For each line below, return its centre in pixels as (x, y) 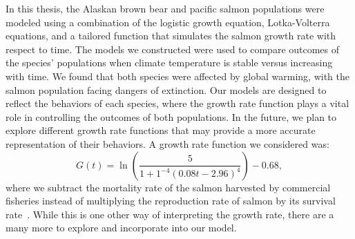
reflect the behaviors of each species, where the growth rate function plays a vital (177, 103)
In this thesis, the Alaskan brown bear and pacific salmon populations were (165, 8)
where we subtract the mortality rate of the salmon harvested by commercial (168, 187)
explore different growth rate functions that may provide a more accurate (161, 130)
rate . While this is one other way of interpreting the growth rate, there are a (170, 214)
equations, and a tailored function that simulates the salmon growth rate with (171, 36)
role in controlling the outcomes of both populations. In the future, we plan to (171, 116)
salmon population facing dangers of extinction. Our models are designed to (166, 89)
